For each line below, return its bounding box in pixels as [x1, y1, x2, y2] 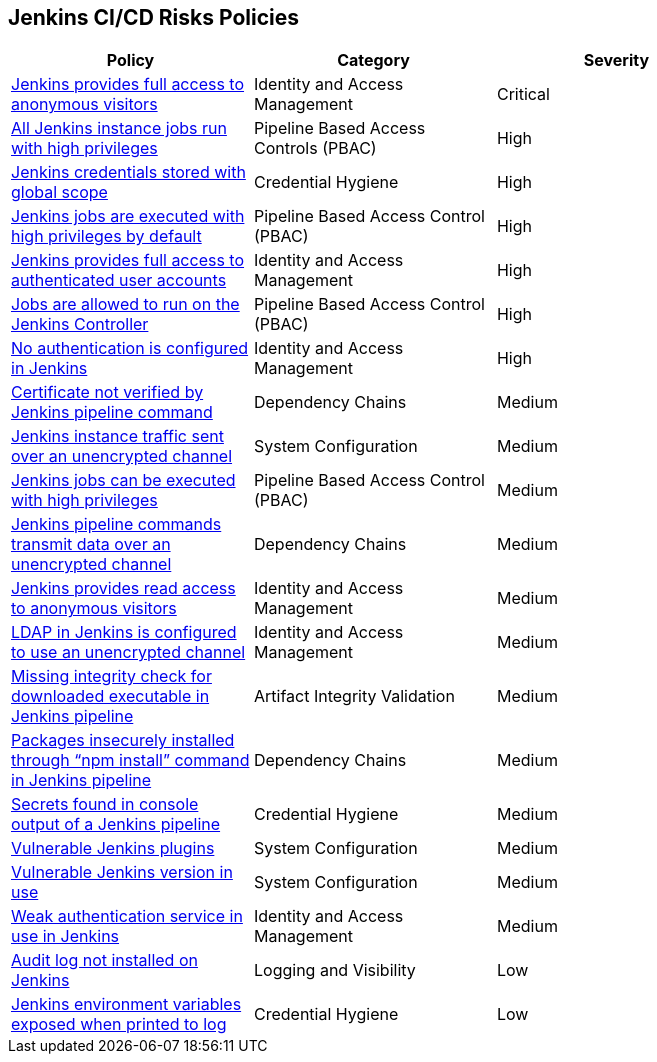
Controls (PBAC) [253, 138, 377, 159]
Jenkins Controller [11, 314, 149, 335]
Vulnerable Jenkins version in [11, 862, 233, 883]
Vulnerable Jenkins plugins [11, 838, 215, 859]
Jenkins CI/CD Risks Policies [8, 5, 299, 30]
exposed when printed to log [11, 1014, 227, 1035]
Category [337, 50, 410, 71]
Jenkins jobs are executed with [11, 206, 245, 227]
